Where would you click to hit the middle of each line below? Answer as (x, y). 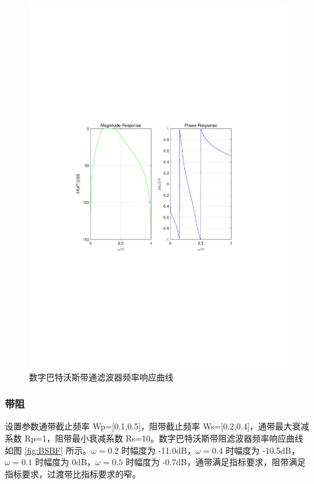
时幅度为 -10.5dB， (263, 450)
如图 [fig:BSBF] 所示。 (48, 450)
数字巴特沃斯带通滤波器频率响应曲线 (101, 376)
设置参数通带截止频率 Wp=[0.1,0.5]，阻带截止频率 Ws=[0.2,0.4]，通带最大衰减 (157, 426)
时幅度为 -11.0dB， (159, 450)
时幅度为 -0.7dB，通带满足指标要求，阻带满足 (216, 462)
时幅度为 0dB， (65, 462)
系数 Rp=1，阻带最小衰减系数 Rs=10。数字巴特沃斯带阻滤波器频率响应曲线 (154, 438)
